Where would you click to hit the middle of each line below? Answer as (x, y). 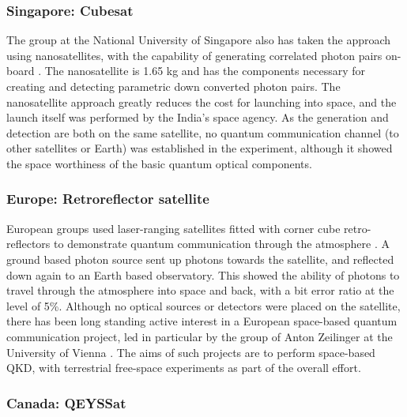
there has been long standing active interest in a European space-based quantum (202, 321)
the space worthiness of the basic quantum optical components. (159, 163)
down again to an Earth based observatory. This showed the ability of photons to (203, 274)
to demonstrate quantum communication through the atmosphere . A (222, 244)
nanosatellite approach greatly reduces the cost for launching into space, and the (202, 101)
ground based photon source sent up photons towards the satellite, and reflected (200, 259)
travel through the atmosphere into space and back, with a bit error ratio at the (200, 290)
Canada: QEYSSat (66, 402)
